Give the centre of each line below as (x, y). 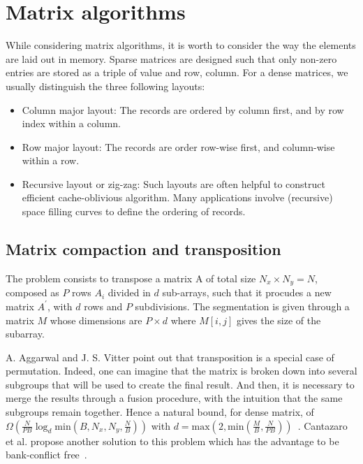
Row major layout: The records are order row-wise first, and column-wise (178, 146)
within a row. (51, 160)
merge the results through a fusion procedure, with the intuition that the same (174, 398)
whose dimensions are (96, 320)
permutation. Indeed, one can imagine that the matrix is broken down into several (181, 371)
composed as (32, 292)
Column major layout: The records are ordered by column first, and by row (183, 109)
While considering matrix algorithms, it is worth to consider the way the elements (181, 45)
